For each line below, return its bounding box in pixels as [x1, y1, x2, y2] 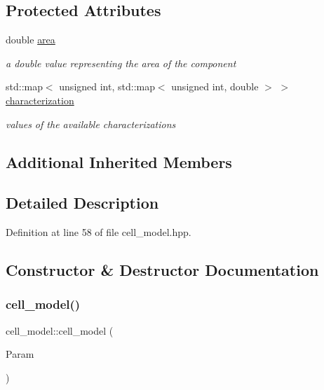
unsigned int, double [171, 79, 259, 94]
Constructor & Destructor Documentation [6, 259, 319, 281]
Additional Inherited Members [6, 151, 232, 172]
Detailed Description [6, 192, 159, 214]
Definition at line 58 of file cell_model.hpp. [6, 225, 191, 239]
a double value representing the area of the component [6, 55, 236, 70]
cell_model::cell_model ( [6, 323, 114, 337]
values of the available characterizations [6, 116, 176, 131]
